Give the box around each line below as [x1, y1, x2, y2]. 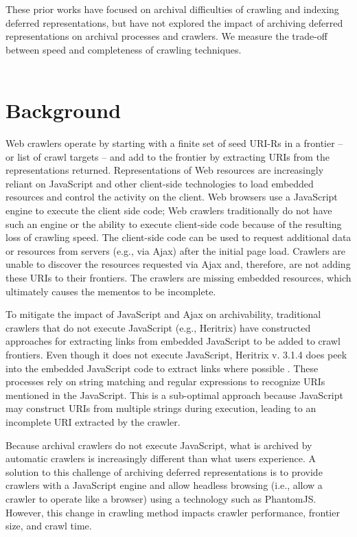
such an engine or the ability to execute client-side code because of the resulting [5, 216, 342, 231]
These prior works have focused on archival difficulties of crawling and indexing [5, 2, 339, 16]
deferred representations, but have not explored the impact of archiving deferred [5, 15, 343, 30]
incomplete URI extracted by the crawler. [5, 414, 181, 429]
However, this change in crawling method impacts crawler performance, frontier [5, 505, 340, 519]
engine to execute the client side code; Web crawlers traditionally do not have [5, 203, 332, 218]
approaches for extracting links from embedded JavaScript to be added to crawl [5, 334, 341, 348]
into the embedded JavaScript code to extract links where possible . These [5, 361, 319, 375]
